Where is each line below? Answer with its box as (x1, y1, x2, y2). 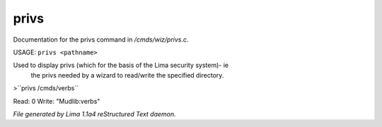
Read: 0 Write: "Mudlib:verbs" (13, 97, 100, 105)
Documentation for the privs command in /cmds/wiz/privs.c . (13, 35, 189, 44)
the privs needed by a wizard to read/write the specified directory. (30, 71, 224, 79)
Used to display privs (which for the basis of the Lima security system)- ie (13, 61, 229, 70)
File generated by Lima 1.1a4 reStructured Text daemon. (13, 109, 176, 118)
